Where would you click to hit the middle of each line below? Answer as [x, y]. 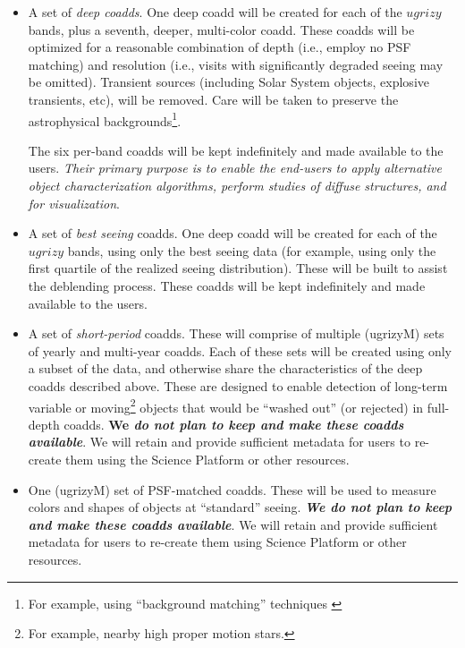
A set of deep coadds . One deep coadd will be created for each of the [215, 12]
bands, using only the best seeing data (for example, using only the [252, 250]
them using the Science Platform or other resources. [207, 459]
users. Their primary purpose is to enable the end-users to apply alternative [235, 168]
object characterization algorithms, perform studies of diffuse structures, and [237, 185]
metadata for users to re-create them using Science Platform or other [217, 542]
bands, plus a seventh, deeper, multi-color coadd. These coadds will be [221, 29]
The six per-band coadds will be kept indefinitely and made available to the [236, 150]
